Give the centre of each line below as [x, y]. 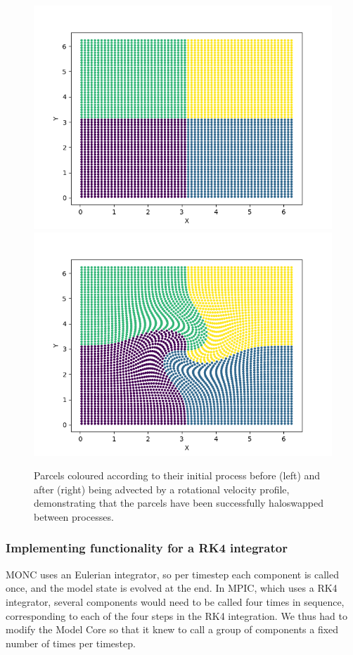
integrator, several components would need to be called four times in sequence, [175, 601]
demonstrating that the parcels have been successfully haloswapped [179, 503]
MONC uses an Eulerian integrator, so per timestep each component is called [172, 574]
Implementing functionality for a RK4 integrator [147, 548]
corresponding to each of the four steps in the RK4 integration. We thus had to [177, 615]
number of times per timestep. [71, 643]
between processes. [74, 516]
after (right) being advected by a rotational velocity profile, [162, 489]
